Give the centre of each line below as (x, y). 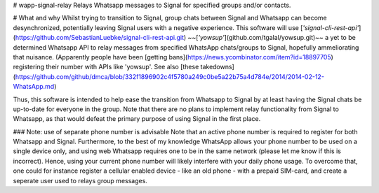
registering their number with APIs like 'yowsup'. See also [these (106, 67)
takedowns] (217, 67)
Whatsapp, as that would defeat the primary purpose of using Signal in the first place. (137, 119)
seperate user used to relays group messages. (80, 180)
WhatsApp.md (34, 87)
